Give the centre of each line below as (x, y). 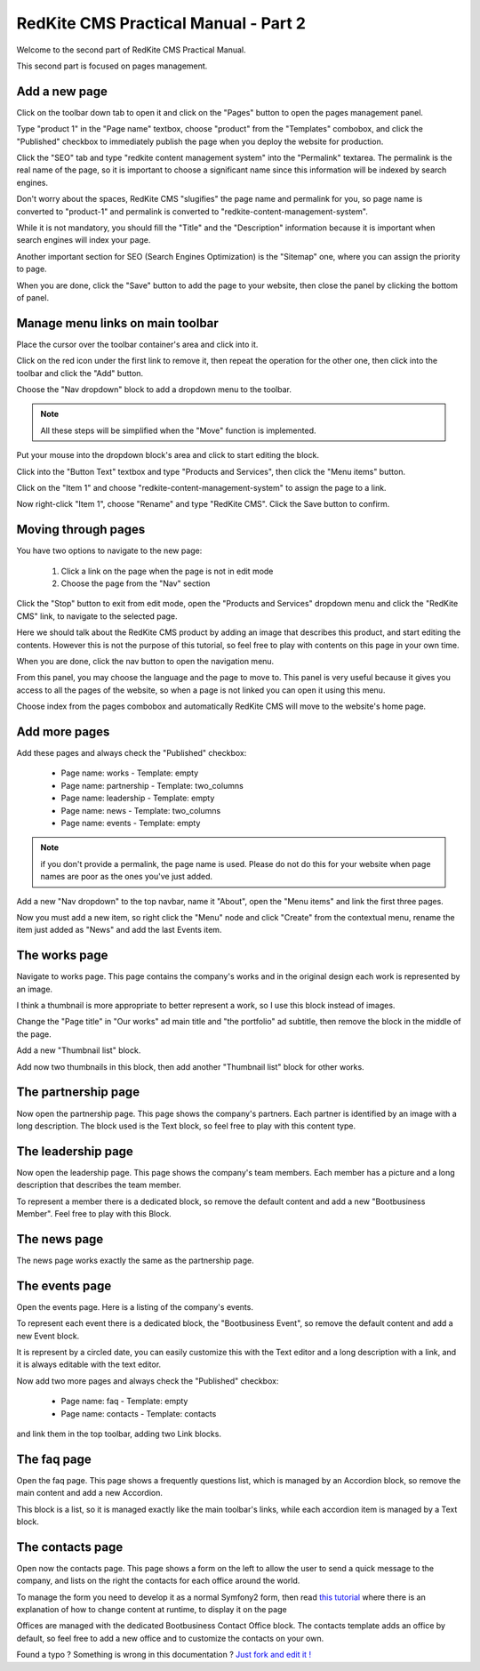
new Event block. (48, 1336)
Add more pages (63, 731)
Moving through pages (81, 530)
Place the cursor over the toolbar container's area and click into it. (137, 344)
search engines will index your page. (84, 240)
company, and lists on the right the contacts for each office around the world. (158, 1581)
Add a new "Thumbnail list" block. (79, 1050)
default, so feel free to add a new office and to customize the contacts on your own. (170, 1638)
